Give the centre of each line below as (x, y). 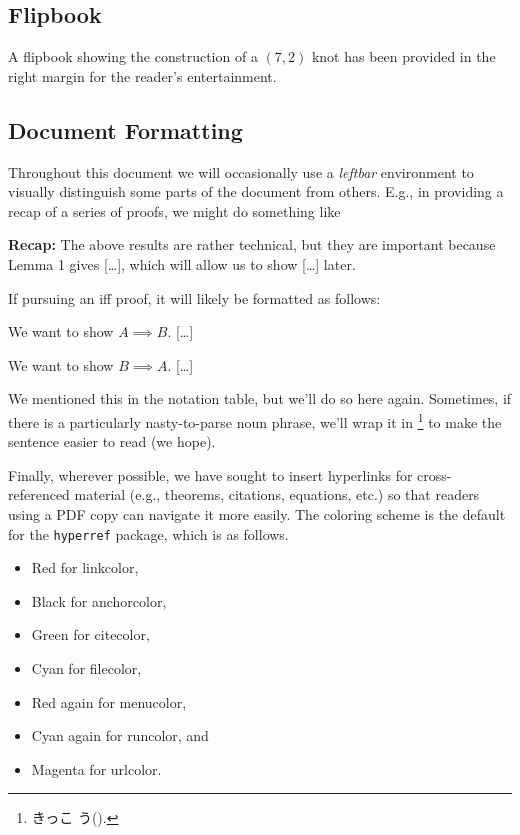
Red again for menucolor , (109, 701)
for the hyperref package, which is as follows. (148, 533)
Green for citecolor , (90, 634)
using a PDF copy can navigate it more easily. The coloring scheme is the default (257, 513)
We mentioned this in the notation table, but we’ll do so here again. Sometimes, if (260, 398)
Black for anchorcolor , (99, 600)
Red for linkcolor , (85, 567)
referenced (39, 494)
